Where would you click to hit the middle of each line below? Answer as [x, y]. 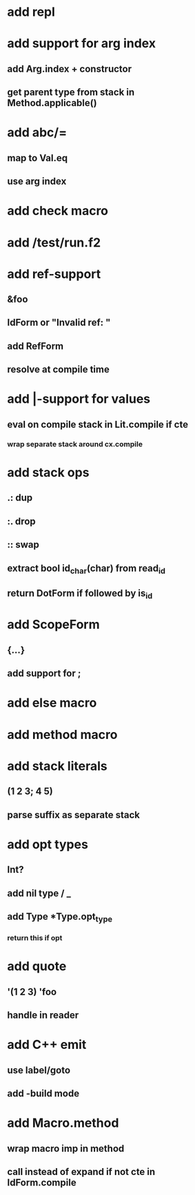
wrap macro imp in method [66, 1149]
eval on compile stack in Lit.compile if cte [97, 424]
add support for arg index [82, 44]
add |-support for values [79, 399]
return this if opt [35, 938]
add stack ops [48, 472]
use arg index [37, 181]
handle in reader [43, 1016]
